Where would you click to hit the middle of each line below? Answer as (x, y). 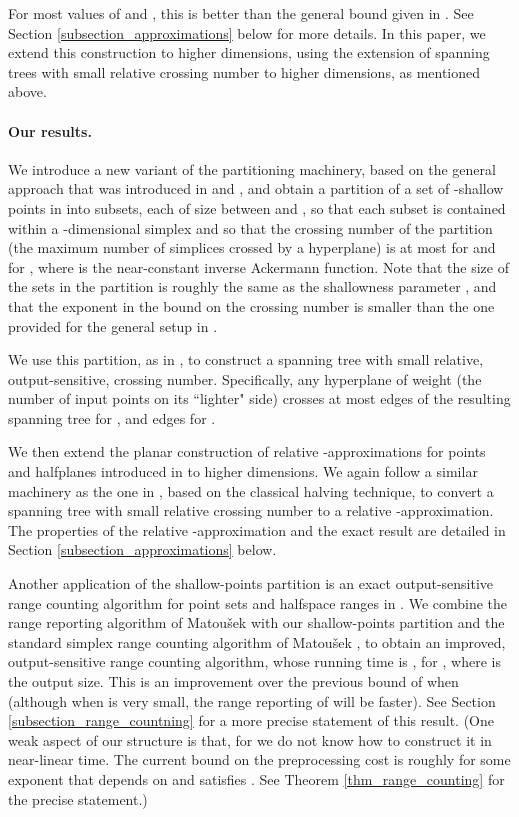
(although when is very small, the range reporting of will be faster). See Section (252, 700)
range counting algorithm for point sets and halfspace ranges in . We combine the (258, 602)
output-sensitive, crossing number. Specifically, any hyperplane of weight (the (245, 378)
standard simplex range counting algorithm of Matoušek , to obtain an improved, (257, 641)
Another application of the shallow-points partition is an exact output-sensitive (251, 583)
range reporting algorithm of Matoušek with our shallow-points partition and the (256, 622)
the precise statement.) (78, 798)
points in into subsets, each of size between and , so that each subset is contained (257, 207)
